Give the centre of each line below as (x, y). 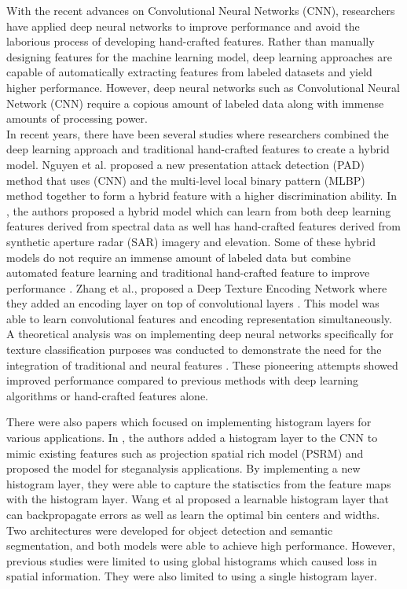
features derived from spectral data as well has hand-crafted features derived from (203, 226)
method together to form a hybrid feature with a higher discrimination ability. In (202, 195)
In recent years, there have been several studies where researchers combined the (198, 133)
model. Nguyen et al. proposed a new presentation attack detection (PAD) (186, 164)
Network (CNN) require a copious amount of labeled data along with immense (195, 103)
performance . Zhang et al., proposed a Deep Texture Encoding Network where (197, 287)
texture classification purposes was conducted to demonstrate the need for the (194, 350)
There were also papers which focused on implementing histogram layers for (189, 422)
